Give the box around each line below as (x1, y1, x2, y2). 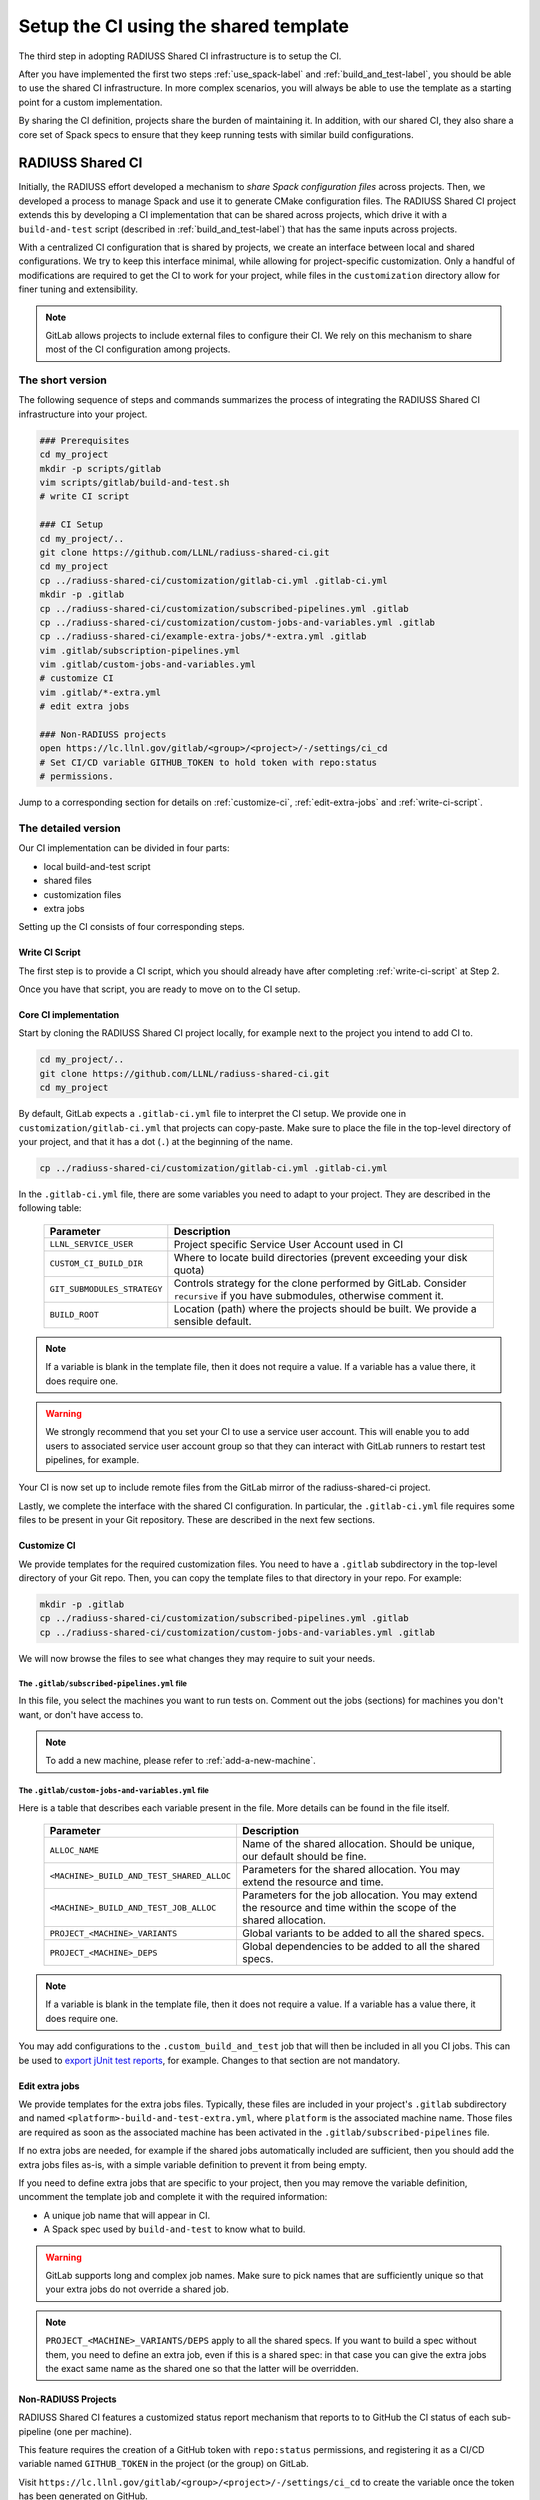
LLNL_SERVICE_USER (49, 1239, 134, 1250)
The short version (18, 373, 107, 387)
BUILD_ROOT (49, 1310, 100, 1320)
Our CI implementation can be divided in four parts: (18, 842, 230, 854)
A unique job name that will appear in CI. (43, 2209, 211, 2221)
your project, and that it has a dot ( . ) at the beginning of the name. (18, 1135, 294, 1147)
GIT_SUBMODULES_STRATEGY (49, 1284, 163, 1295)
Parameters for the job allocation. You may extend (241, 1888, 478, 1902)
